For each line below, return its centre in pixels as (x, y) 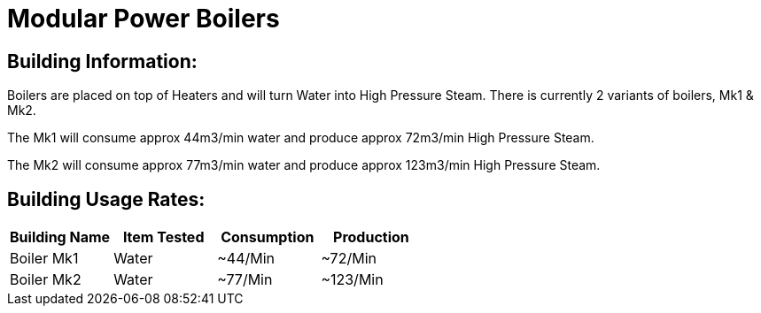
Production (371, 237)
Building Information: (102, 61)
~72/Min (349, 259)
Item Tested (163, 237)
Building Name (60, 237)
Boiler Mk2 (46, 280)
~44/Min (246, 259)
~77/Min (245, 280)
